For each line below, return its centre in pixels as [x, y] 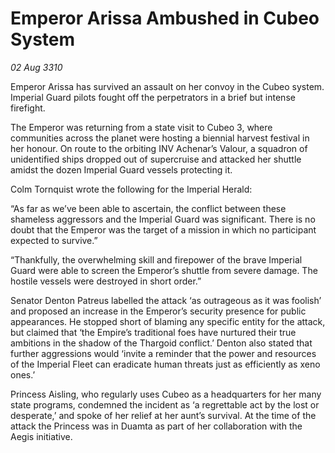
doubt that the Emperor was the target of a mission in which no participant [163, 229]
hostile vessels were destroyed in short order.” [106, 281]
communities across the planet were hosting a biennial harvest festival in [160, 138]
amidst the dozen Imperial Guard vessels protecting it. [121, 169]
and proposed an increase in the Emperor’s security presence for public [158, 311]
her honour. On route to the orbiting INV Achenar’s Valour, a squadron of [159, 148]
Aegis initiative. [41, 436]
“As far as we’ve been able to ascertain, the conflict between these [148, 208]
